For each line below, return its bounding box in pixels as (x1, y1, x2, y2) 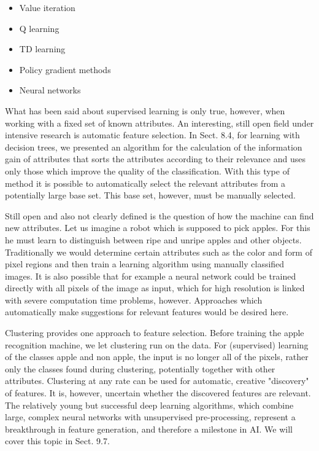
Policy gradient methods (19, 63, 111, 76)
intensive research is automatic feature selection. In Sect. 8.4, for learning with (5, 128, 300, 141)
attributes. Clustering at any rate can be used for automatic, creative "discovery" (5, 374, 309, 387)
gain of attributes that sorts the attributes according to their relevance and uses (5, 152, 306, 165)
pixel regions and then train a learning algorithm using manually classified (5, 257, 285, 270)
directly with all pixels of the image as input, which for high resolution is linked (5, 281, 305, 294)
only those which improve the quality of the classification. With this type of (5, 164, 290, 177)
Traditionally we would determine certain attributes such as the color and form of (5, 245, 312, 258)
